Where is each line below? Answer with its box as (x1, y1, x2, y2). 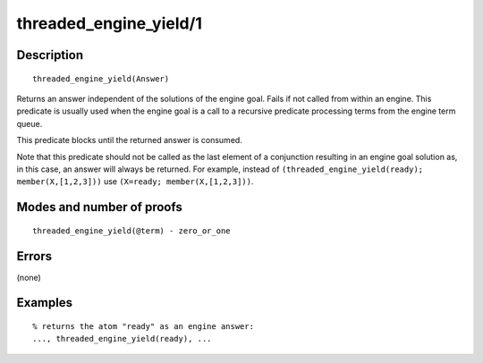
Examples (16, 295, 73, 310)
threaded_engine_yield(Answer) (32, 73, 170, 84)
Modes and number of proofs (16, 199, 182, 215)
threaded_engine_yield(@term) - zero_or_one (32, 225, 232, 236)
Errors (16, 249, 53, 264)
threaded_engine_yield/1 (16, 13, 203, 33)
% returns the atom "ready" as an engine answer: (32, 322, 255, 332)
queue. (16, 118, 43, 129)
